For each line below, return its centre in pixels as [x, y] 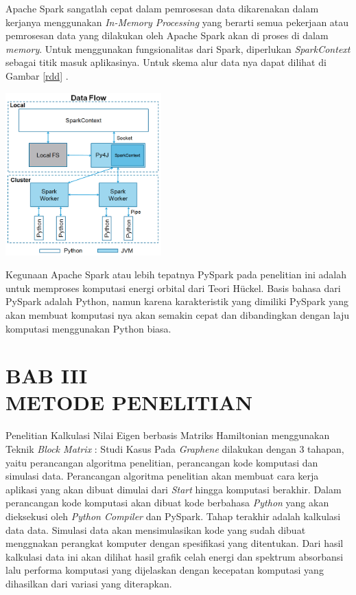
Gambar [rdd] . [37, 75]
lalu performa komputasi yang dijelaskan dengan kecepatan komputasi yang [165, 570]
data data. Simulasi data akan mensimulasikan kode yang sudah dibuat [156, 529]
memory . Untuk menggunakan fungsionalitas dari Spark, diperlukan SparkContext [178, 48]
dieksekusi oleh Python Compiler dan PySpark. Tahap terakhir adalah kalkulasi [173, 516]
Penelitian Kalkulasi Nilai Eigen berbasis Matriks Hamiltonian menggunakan [168, 435]
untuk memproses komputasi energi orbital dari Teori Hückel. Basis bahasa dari [173, 288]
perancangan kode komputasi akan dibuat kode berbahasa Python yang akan [167, 503]
